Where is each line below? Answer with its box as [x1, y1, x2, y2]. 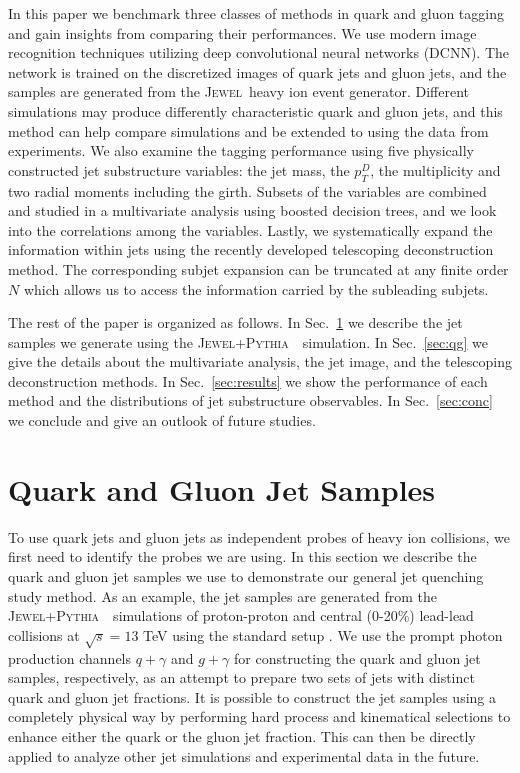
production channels [8, 647, 132, 668]
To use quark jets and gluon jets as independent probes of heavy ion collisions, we [8, 526, 510, 547]
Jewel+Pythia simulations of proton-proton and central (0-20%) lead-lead [8, 605, 474, 626]
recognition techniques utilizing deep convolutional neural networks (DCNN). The [8, 42, 509, 63]
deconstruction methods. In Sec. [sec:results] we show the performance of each [8, 370, 488, 391]
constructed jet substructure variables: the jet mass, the [8, 159, 350, 180]
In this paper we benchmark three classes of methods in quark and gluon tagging [8, 3, 504, 23]
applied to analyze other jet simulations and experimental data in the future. [8, 745, 480, 766]
